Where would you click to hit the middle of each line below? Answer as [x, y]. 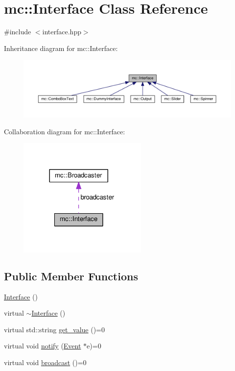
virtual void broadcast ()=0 [45, 362]
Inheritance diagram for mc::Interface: [61, 48]
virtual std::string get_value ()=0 [54, 329]
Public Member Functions [71, 276]
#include [18, 32]
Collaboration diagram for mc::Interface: [65, 131]
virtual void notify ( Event [43, 346]
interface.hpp [62, 32]
